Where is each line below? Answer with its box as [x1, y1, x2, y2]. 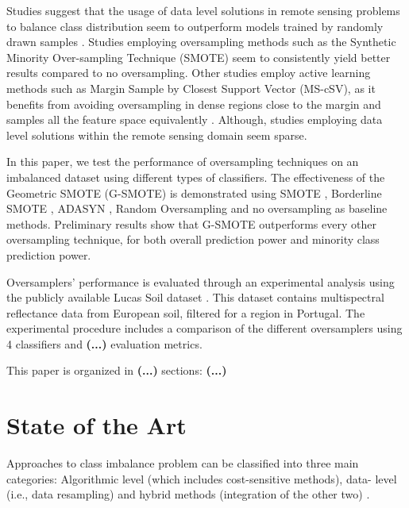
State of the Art [6, 409, 187, 441]
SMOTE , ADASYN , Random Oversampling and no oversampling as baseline [6, 200, 388, 217]
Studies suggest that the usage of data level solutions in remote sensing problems [6, 2, 400, 18]
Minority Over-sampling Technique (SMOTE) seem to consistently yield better [6, 48, 391, 65]
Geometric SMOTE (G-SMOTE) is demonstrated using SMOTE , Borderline [6, 184, 382, 201]
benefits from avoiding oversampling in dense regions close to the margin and [6, 95, 381, 112]
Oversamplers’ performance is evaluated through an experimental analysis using [6, 273, 395, 290]
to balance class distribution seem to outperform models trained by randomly [6, 17, 384, 34]
